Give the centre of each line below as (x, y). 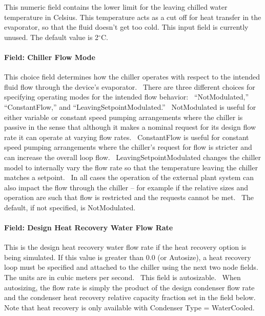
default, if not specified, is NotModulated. (70, 207)
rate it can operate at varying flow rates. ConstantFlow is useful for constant (127, 137)
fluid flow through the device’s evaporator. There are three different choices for (130, 86)
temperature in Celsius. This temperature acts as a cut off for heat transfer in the (133, 17)
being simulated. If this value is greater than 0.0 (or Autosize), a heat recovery (128, 257)
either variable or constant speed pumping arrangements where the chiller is (124, 117)
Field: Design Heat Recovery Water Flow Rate (89, 228)
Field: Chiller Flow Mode (50, 57)
